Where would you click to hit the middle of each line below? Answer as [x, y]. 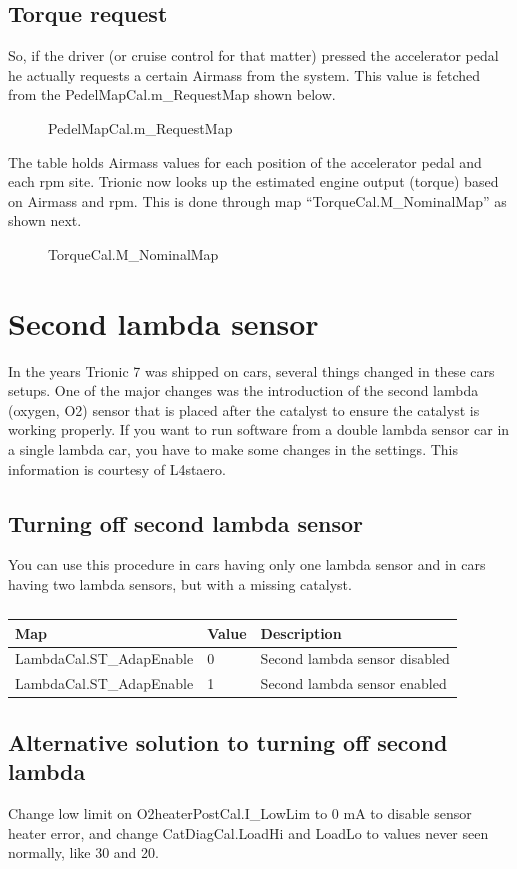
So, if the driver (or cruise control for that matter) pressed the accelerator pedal [253, 55]
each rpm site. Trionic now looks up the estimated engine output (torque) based [253, 181]
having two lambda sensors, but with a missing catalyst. [180, 584]
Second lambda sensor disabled [355, 658]
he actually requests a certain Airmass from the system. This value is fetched [244, 74]
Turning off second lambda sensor [186, 522]
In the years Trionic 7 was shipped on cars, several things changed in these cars [251, 370]
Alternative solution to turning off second [228, 741]
